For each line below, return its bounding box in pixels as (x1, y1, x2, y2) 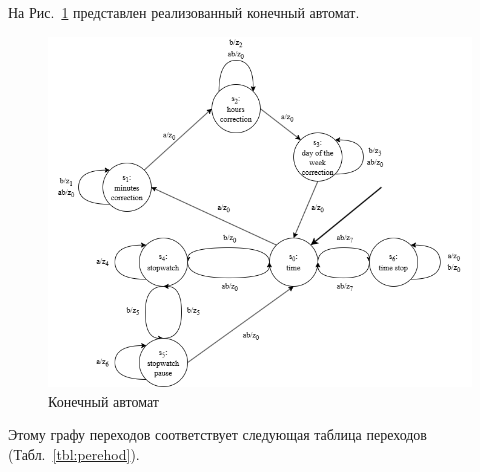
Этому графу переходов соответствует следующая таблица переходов (8, 424, 427, 445)
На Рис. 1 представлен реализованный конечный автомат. (8, 2, 360, 22)
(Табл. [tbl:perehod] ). (8, 444, 140, 465)
